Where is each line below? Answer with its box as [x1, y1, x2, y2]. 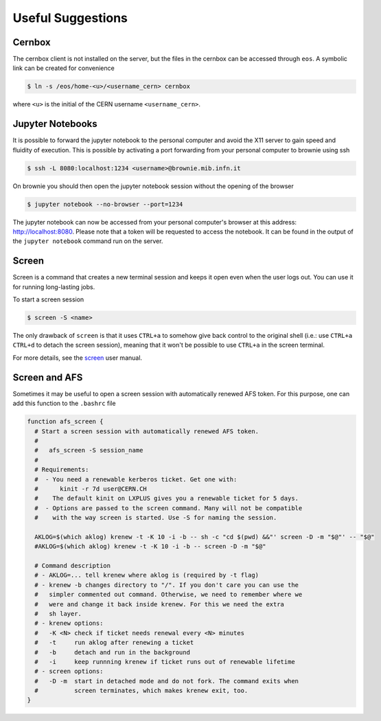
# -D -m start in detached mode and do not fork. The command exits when [34, 677, 299, 685]
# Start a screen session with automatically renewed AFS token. [34, 427, 259, 435]
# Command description [34, 562, 111, 570]
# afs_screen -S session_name [34, 446, 143, 455]
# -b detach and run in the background [34, 648, 190, 656]
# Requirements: [34, 466, 89, 474]
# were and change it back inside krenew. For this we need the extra [34, 600, 285, 608]
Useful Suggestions [12, 10, 128, 25]
